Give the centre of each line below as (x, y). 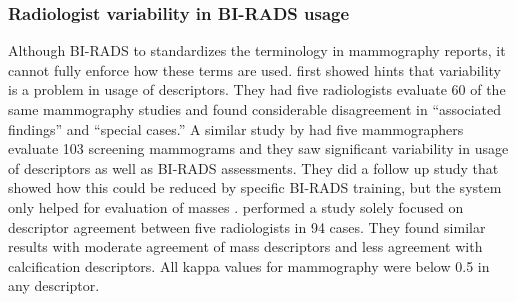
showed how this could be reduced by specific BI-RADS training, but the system (255, 187)
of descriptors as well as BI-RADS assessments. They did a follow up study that (253, 167)
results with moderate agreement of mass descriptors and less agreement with (245, 246)
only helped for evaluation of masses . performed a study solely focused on (236, 206)
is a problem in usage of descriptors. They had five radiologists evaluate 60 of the (257, 89)
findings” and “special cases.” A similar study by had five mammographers (236, 128)
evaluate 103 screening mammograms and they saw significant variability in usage (258, 148)
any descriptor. (54, 285)
